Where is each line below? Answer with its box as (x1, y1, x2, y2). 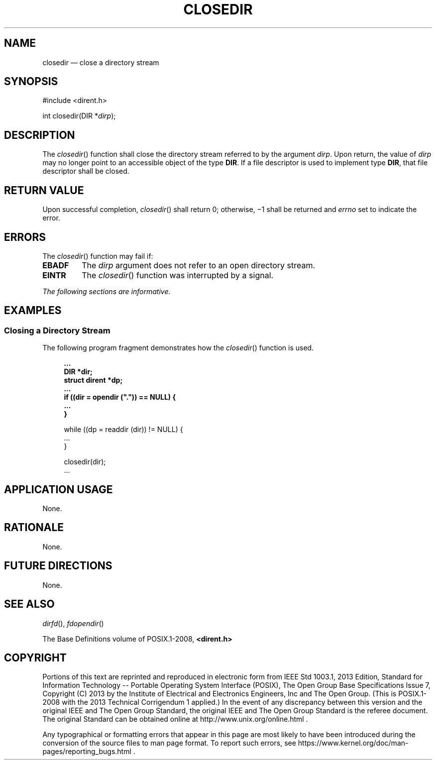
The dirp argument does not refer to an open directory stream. (82, 260, 316, 270)
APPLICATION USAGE (4, 483, 113, 496)
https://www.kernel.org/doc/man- (298, 739, 409, 748)
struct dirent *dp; (64, 376, 123, 385)
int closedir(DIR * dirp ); (42, 111, 116, 120)
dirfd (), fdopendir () (42, 619, 104, 628)
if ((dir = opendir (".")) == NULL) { (64, 393, 176, 402)
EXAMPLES (4, 304, 62, 317)
